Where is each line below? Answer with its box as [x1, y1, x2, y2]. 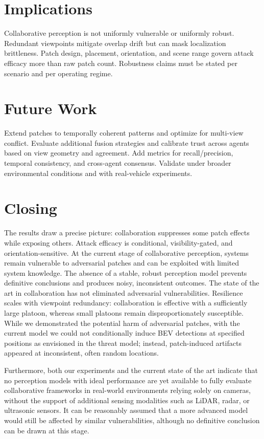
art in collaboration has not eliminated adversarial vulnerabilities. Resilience [4, 287, 243, 298]
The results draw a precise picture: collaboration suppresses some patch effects [4, 227, 250, 238]
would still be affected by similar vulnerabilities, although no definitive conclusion [4, 415, 260, 425]
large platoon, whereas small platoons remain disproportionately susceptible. [4, 308, 244, 318]
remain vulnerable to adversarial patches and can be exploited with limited [4, 257, 239, 268]
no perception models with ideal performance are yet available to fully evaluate [4, 375, 252, 385]
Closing [4, 197, 57, 218]
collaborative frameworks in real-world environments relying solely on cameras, [4, 385, 251, 396]
